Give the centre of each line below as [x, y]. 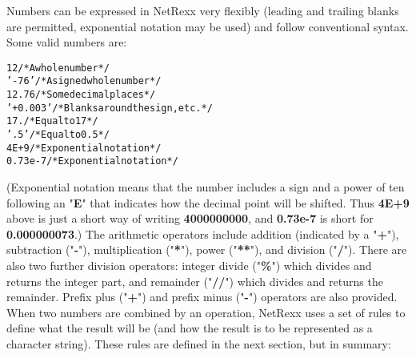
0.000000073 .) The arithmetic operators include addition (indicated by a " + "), [203, 233]
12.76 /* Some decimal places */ [81, 95]
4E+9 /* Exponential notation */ [84, 148]
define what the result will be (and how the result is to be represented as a [190, 328]
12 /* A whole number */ [58, 68]
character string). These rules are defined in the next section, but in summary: [199, 343]
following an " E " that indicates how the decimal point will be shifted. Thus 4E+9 [208, 202]
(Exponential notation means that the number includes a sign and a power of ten [206, 187]
